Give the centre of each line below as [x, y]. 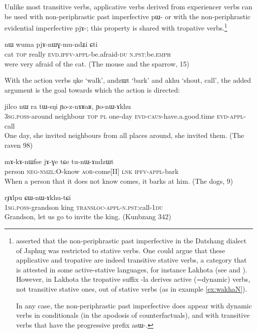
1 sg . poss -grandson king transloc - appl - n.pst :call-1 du [84, 207]
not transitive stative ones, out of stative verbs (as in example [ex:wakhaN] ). [131, 288]
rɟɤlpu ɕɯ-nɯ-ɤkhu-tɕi [38, 197]
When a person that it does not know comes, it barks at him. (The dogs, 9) [119, 181]
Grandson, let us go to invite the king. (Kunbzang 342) [88, 216]
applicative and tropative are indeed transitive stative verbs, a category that [131, 260]
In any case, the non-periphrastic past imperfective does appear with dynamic [134, 305]
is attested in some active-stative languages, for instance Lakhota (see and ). [131, 269]
